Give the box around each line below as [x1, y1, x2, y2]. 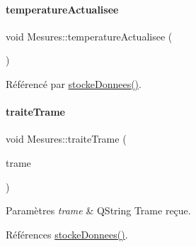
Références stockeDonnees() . [6, 226, 128, 241]
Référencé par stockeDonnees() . [6, 76, 142, 91]
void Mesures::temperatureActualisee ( [6, 28, 173, 43]
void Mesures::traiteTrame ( [6, 131, 127, 146]
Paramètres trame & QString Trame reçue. [6, 203, 191, 218]
